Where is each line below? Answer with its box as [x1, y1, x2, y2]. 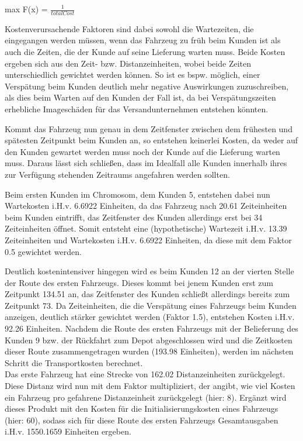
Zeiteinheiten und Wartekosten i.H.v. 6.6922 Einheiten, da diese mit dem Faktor [5, 233, 292, 246]
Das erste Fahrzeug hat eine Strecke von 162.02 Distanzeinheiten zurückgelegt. [5, 368, 285, 380]
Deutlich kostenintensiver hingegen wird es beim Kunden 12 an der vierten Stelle [5, 265, 294, 277]
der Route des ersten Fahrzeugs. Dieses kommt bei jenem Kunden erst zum [5, 276, 274, 288]
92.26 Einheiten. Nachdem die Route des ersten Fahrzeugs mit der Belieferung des [5, 322, 298, 335]
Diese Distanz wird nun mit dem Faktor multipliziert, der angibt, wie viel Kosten [5, 380, 295, 392]
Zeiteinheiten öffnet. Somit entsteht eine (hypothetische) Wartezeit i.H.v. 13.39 [5, 222, 287, 235]
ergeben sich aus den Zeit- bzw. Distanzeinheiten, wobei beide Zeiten [5, 57, 251, 69]
